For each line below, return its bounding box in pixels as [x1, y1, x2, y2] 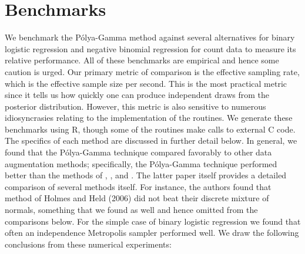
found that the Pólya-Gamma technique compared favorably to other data [5, 146, 272, 158]
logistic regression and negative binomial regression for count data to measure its [5, 42, 296, 55]
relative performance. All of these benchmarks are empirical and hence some [5, 54, 279, 66]
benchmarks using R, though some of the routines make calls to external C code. [5, 123, 296, 135]
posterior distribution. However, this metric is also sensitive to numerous [5, 100, 266, 112]
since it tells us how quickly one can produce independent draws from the [5, 89, 269, 101]
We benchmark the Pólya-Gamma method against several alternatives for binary [5, 31, 295, 43]
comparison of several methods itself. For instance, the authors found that [5, 180, 272, 192]
